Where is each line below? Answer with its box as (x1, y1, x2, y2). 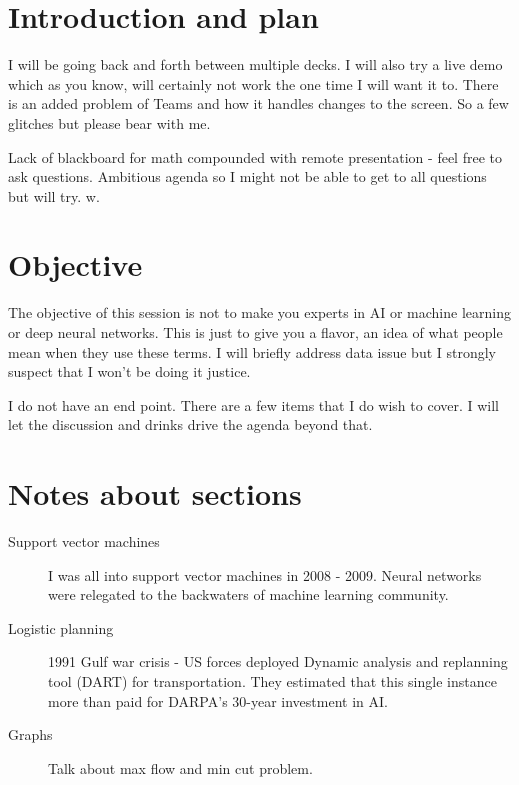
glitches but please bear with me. (8, 112, 211, 133)
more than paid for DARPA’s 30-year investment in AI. (48, 690, 388, 711)
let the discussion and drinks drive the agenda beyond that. (8, 414, 373, 435)
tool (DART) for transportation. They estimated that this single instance (48, 671, 497, 692)
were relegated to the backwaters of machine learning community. (48, 584, 449, 605)
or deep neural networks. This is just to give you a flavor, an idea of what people (8, 322, 503, 342)
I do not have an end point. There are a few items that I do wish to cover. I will (8, 394, 499, 415)
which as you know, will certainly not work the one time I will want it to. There (8, 73, 499, 94)
